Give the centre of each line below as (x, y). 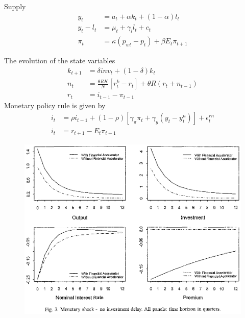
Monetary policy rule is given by (55, 105)
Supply (15, 6)
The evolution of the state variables (60, 60)
